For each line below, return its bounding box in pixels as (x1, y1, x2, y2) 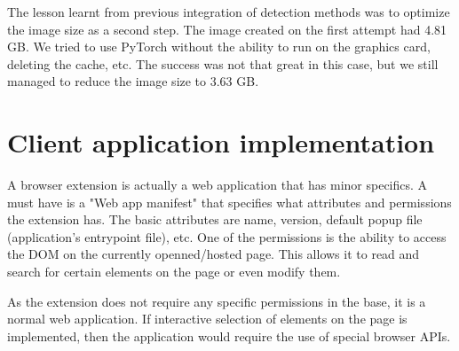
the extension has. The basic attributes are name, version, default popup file (7, 210, 423, 229)
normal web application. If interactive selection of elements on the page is (7, 309, 408, 328)
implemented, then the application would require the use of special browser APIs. (7, 326, 451, 345)
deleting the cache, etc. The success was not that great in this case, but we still (7, 54, 439, 73)
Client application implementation (7, 124, 435, 160)
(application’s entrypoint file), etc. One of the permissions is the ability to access (7, 227, 447, 246)
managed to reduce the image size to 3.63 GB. (7, 72, 259, 90)
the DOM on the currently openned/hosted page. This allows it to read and (7, 245, 420, 263)
